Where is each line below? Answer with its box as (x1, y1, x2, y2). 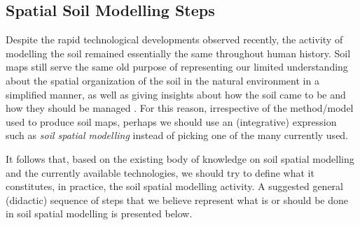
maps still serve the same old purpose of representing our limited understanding (6, 59, 348, 74)
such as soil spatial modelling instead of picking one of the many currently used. (6, 128, 349, 143)
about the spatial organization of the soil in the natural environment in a (6, 73, 319, 87)
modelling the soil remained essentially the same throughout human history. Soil (6, 45, 351, 60)
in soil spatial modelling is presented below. (6, 206, 193, 221)
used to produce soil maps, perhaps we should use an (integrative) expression (6, 114, 337, 129)
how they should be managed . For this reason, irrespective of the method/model (6, 101, 354, 115)
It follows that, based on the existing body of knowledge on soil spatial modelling (6, 151, 354, 166)
